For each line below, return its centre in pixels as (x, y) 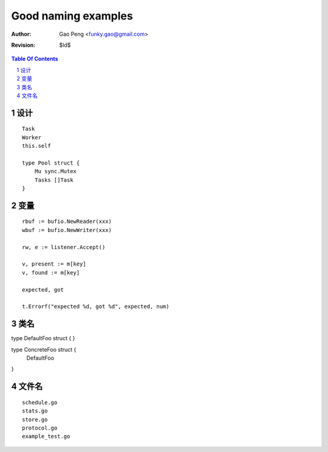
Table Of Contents (35, 59)
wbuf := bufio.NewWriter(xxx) (67, 230)
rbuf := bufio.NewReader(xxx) (67, 221)
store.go (35, 419)
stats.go (35, 411)
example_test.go (46, 437)
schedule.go (40, 402)
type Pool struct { (51, 163)
